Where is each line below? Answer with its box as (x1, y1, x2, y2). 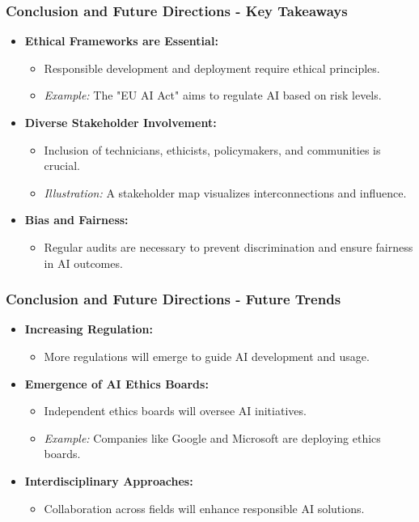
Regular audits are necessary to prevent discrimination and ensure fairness (44, 238, 413, 255)
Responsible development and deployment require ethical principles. (44, 59, 380, 76)
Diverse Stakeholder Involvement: (24, 114, 217, 130)
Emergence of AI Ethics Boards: (24, 375, 209, 392)
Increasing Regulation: (24, 320, 153, 337)
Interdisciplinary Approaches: (24, 472, 193, 489)
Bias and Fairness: (24, 211, 129, 228)
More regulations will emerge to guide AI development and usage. (44, 347, 370, 364)
